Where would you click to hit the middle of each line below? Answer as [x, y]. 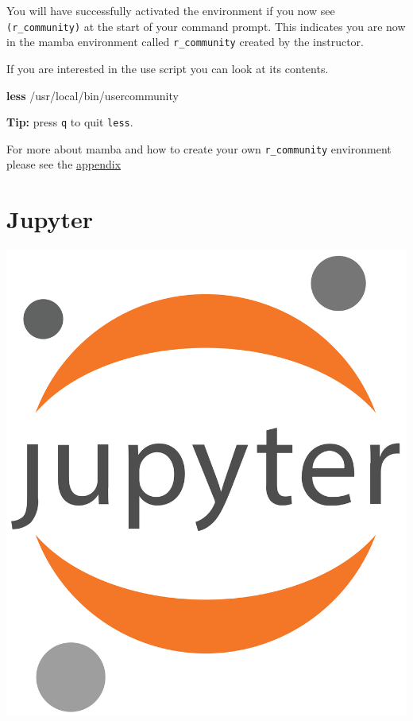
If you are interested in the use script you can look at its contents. [168, 68]
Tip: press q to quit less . [70, 122]
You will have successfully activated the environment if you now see [171, 10]
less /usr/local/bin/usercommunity [93, 95]
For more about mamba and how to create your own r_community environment [199, 148]
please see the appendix [64, 164]
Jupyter [50, 219]
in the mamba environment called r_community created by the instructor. [185, 42]
